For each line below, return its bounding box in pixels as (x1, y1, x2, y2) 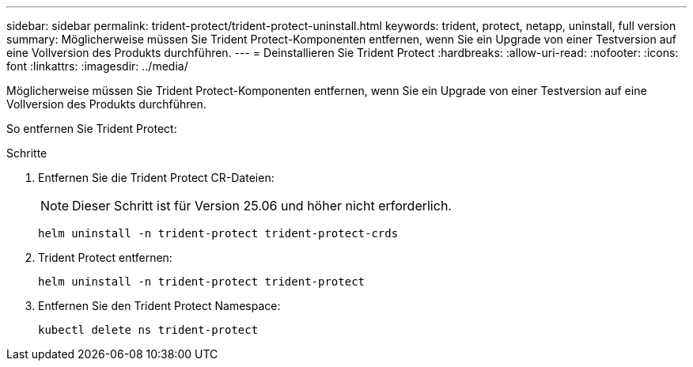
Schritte (6, 146, 47, 160)
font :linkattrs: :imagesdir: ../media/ (6, 59, 188, 73)
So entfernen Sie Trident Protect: (6, 122, 177, 135)
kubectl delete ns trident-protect (38, 323, 259, 336)
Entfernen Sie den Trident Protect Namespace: (38, 299, 281, 312)
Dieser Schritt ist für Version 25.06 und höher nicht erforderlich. (72, 198, 452, 214)
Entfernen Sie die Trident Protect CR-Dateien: (38, 171, 275, 184)
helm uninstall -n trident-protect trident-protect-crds (38, 227, 399, 240)
